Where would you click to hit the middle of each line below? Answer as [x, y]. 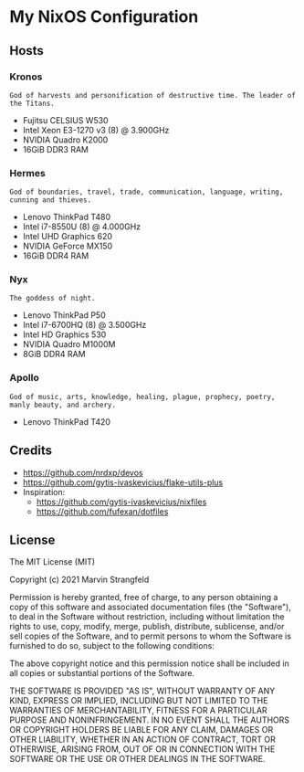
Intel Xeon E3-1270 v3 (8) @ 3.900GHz [96, 130]
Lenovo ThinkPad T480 [67, 217]
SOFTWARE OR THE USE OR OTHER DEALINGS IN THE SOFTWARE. [137, 759]
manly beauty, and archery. [63, 405]
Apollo [24, 378]
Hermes [27, 173]
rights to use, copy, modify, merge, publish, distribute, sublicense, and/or [147, 627]
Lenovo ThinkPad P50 [64, 315]
